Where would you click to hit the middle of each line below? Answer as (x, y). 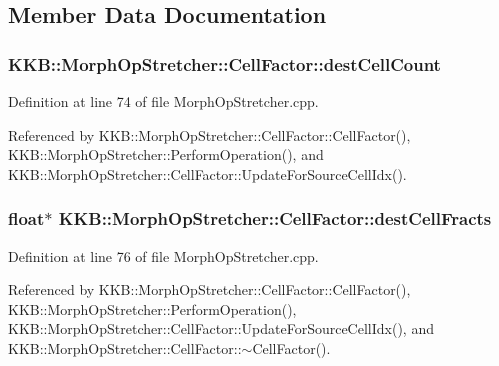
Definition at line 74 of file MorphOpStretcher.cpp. (163, 101)
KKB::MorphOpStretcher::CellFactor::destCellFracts (275, 218)
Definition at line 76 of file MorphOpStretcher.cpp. (163, 255)
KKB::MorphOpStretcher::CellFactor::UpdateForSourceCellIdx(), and (221, 328)
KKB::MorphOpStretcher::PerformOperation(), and (166, 154)
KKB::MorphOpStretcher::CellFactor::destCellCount (224, 63)
